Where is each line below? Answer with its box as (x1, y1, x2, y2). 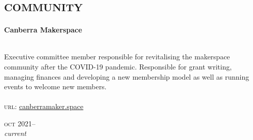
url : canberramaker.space (4, 101, 83, 112)
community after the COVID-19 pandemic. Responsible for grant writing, (4, 61, 232, 72)
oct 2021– (4, 118, 35, 128)
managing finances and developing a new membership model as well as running (4, 71, 249, 82)
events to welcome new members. (4, 81, 107, 92)
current (4, 128, 27, 138)
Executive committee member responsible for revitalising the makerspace (4, 51, 230, 62)
